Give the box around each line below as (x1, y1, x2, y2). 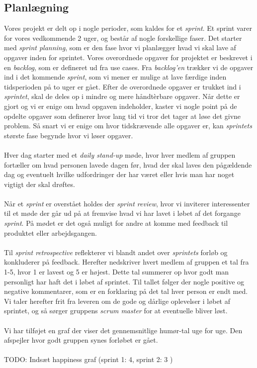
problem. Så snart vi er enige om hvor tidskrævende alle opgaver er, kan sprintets (4, 120, 252, 131)
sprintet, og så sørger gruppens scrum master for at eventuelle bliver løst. (4, 305, 228, 316)
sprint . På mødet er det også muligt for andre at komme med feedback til (4, 218, 228, 228)
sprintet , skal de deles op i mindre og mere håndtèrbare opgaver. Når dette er (4, 91, 240, 101)
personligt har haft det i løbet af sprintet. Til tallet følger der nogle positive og (4, 276, 245, 286)
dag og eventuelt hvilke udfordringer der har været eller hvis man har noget (4, 169, 235, 180)
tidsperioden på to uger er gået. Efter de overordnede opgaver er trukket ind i (4, 81, 241, 92)
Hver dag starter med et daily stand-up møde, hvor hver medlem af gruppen (4, 149, 236, 160)
